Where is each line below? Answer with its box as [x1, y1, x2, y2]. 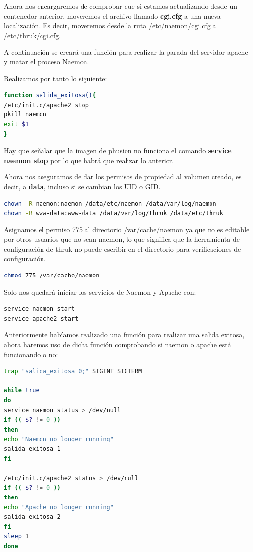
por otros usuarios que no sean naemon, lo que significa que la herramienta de [4, 234, 240, 244]
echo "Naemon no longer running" [4, 436, 114, 443]
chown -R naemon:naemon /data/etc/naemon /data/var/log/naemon [4, 200, 216, 207]
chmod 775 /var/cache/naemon [4, 272, 100, 279]
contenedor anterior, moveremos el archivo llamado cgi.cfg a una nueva [4, 10, 221, 21]
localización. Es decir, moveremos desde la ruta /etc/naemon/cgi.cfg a [4, 20, 216, 31]
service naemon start [4, 305, 75, 313]
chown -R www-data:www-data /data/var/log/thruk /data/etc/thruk [4, 210, 223, 217]
